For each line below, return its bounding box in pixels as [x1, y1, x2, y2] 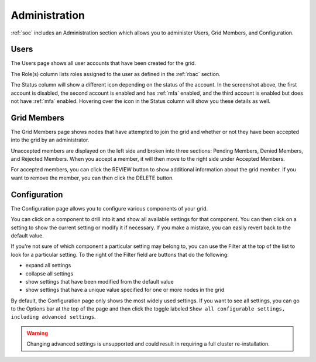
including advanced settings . [11, 313, 96, 320]
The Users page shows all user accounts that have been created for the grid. [11, 60, 196, 67]
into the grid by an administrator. [11, 136, 90, 143]
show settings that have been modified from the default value [25, 278, 174, 285]
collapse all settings [25, 270, 74, 277]
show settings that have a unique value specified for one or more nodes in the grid [25, 287, 225, 294]
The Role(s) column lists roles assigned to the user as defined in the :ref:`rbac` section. [11, 70, 221, 77]
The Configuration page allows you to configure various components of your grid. [11, 205, 208, 212]
